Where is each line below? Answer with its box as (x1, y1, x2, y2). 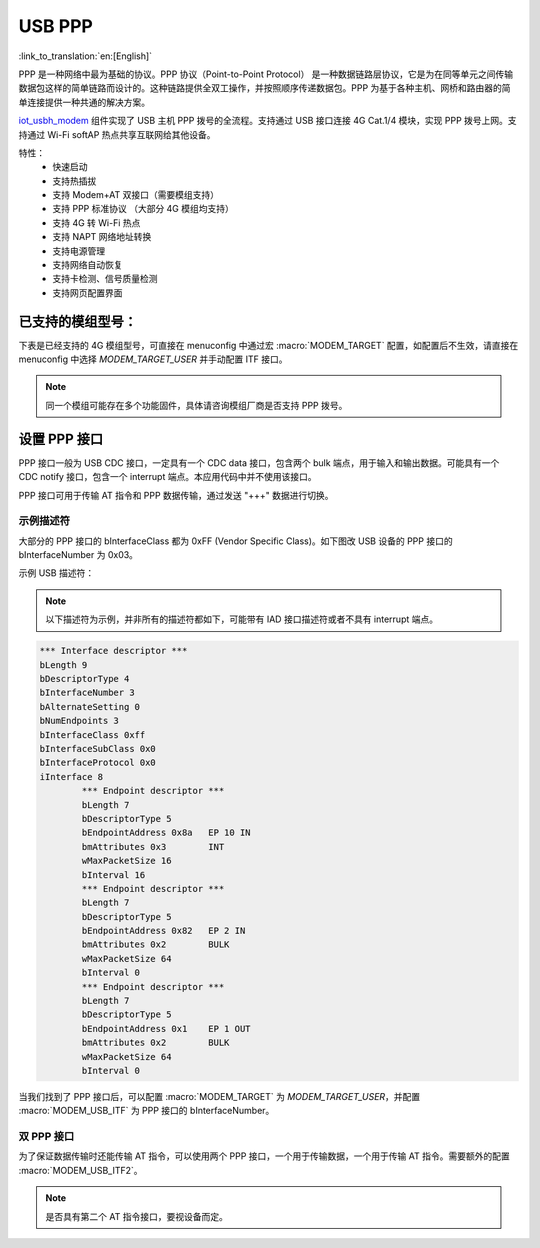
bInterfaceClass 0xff (39, 729, 146, 740)
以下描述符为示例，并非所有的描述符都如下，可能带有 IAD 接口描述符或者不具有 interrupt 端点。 (45, 613, 439, 625)
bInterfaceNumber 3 (39, 687, 135, 699)
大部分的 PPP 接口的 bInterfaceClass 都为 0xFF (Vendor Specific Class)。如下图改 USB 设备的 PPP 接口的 (18, 535, 454, 547)
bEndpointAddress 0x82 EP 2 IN (81, 925, 246, 937)
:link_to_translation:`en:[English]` (18, 50, 153, 62)
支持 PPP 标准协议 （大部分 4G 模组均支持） (52, 203, 234, 215)
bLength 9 (39, 659, 88, 670)
